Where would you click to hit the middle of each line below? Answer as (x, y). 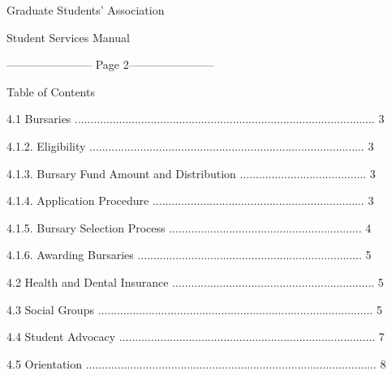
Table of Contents (51, 91)
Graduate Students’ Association (86, 10)
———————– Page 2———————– (110, 64)
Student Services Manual (68, 37)
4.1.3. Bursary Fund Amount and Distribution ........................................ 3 (191, 173)
